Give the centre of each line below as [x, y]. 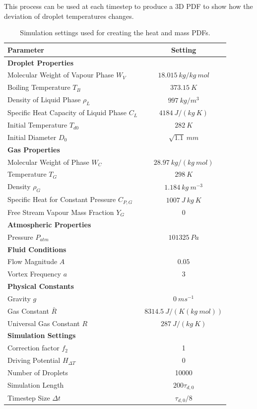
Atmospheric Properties [49, 224]
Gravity [19, 298]
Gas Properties [34, 149]
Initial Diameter [32, 137]
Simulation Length [36, 385]
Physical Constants [41, 286]
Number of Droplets [38, 372]
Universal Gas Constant [44, 323]
